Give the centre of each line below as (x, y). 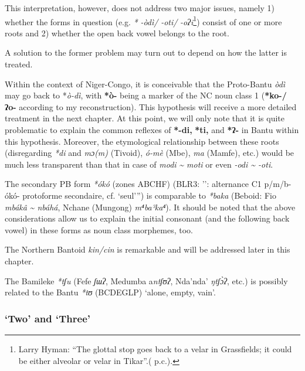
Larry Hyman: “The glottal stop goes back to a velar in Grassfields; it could (155, 348)
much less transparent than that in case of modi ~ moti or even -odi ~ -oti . (139, 164)
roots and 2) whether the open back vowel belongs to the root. (117, 33)
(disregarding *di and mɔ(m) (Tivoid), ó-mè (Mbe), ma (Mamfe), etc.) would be (150, 153)
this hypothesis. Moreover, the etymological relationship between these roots (142, 141)
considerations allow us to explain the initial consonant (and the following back (147, 218)
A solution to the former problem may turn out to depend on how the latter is (146, 52)
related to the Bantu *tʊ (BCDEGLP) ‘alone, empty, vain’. (110, 292)
